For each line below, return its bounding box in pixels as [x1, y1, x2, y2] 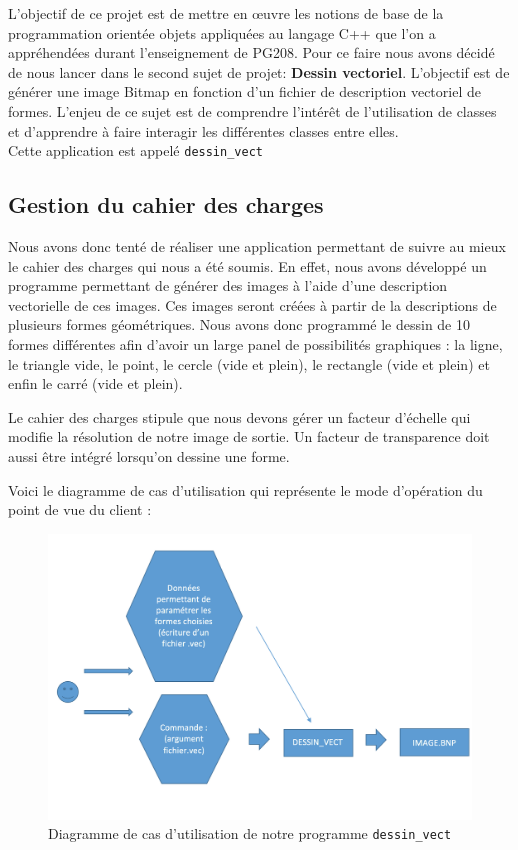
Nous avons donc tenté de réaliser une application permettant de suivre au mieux [8, 236, 506, 257]
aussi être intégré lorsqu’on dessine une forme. [8, 445, 290, 466]
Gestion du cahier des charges [8, 189, 324, 220]
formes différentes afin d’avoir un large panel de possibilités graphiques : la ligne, [8, 333, 503, 354]
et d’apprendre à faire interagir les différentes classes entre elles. [8, 120, 399, 141]
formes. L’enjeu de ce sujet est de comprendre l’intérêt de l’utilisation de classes [8, 100, 497, 121]
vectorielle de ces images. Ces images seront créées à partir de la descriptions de [8, 294, 497, 315]
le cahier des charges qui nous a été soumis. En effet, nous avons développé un [8, 255, 487, 276]
